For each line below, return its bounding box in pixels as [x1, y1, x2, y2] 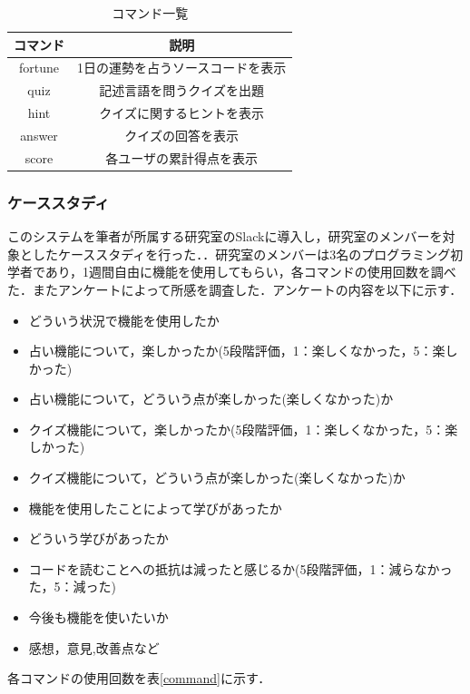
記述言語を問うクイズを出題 [99, 81, 264, 100]
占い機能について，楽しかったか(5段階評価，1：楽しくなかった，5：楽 [28, 341, 446, 360]
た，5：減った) [28, 577, 116, 596]
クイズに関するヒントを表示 [99, 103, 264, 122]
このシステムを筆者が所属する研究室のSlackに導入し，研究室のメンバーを [7, 227, 443, 246]
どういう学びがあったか [28, 529, 169, 548]
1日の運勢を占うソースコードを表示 [77, 58, 287, 77]
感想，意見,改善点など [28, 638, 160, 657]
